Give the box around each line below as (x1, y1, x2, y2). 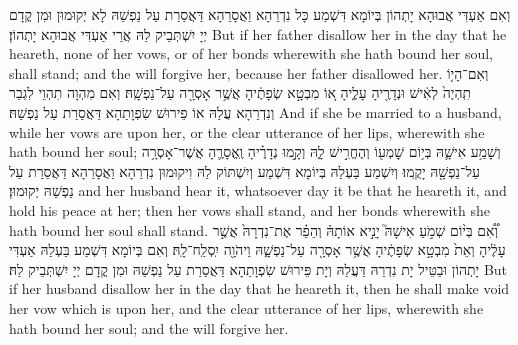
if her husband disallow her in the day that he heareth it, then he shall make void (9, 278, 510, 299)
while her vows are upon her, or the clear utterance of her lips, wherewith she (9, 121, 485, 142)
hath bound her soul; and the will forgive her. (9, 317, 289, 338)
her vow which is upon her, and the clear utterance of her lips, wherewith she (9, 297, 484, 318)
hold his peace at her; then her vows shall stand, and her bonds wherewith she (9, 199, 490, 220)
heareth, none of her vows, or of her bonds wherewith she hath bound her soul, (9, 43, 493, 64)
